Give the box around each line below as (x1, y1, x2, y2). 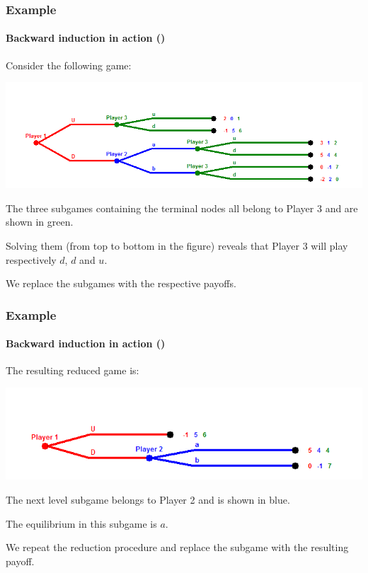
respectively (6, 252, 57, 267)
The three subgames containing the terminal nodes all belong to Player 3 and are (6, 200, 358, 215)
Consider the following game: (6, 57, 132, 72)
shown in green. (6, 214, 74, 229)
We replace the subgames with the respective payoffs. (6, 276, 236, 291)
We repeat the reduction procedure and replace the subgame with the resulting (6, 540, 349, 555)
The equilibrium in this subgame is (6, 516, 157, 531)
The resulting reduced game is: (6, 363, 139, 378)
